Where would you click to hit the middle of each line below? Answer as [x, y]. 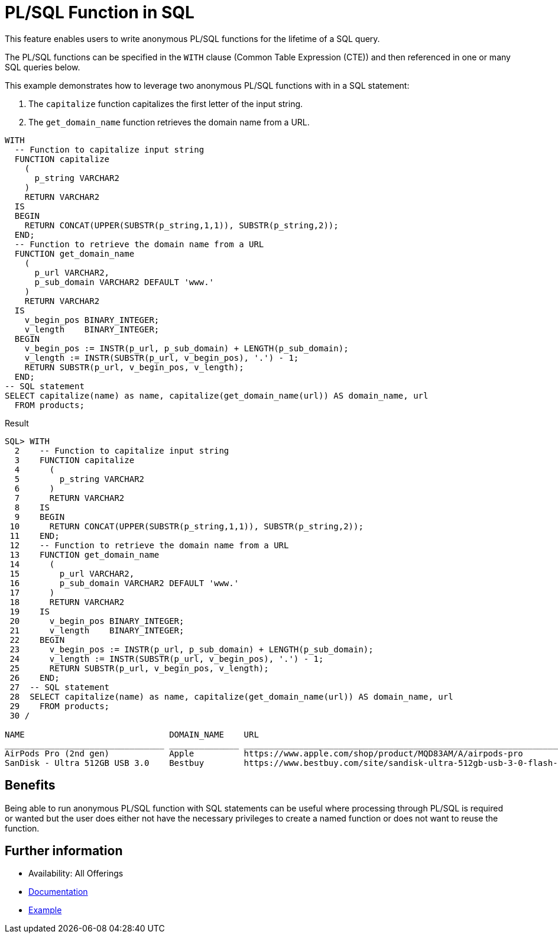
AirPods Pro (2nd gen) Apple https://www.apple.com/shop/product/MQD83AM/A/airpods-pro [264, 753]
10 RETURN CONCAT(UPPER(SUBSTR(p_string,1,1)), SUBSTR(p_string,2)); [186, 526]
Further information [64, 851]
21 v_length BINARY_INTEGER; [97, 630]
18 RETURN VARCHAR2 [67, 602]
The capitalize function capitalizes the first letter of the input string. [166, 103]
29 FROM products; [60, 706]
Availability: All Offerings [76, 874]
